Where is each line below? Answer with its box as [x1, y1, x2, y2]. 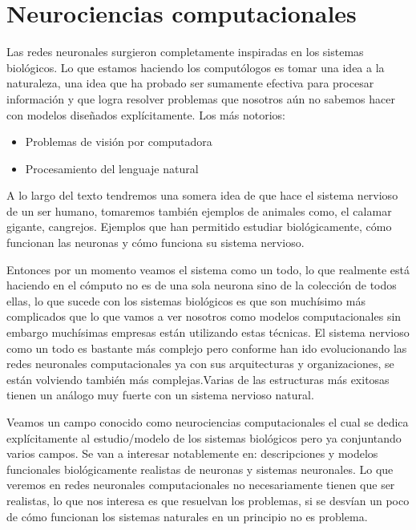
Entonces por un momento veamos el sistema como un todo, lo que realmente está [6, 261, 410, 277]
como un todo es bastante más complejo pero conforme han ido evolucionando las [6, 339, 407, 356]
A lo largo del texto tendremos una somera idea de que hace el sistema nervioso [6, 187, 398, 204]
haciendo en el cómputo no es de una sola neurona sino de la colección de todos [6, 277, 397, 293]
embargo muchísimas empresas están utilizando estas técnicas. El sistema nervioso [6, 324, 410, 341]
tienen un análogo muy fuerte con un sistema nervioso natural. [6, 386, 314, 403]
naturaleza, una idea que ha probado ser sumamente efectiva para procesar [6, 75, 374, 91]
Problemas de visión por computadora [25, 133, 212, 150]
